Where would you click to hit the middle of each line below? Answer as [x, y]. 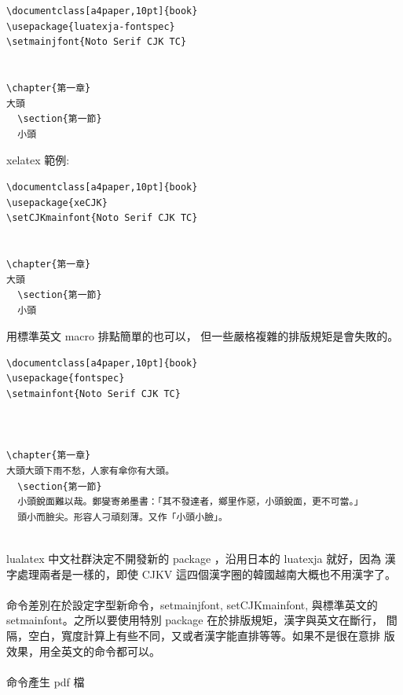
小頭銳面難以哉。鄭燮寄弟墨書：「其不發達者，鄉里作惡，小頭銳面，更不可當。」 [191, 502]
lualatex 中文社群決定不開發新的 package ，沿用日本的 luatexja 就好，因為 [194, 558]
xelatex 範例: [38, 160]
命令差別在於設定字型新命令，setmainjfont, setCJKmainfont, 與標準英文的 [192, 604]
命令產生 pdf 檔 [46, 681]
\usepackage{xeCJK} [57, 202]
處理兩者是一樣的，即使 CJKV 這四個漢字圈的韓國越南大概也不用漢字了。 [207, 574]
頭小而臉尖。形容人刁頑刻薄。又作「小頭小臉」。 [123, 517]
